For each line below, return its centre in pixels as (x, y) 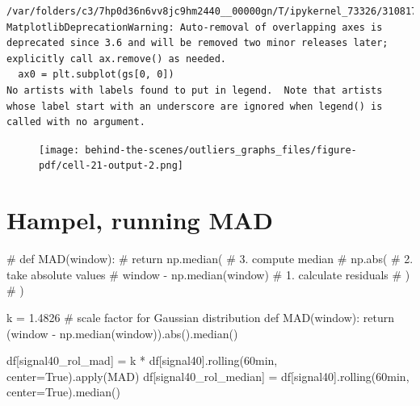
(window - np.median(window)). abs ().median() (122, 333)
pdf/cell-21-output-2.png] (111, 166)
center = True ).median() (63, 392)
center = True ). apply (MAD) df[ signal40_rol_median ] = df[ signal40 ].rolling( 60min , (208, 376)
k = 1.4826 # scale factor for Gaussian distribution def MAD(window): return (201, 317)
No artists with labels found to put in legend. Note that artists (195, 90)
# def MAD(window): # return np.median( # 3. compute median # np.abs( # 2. (210, 259)
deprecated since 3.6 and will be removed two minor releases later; (197, 43)
